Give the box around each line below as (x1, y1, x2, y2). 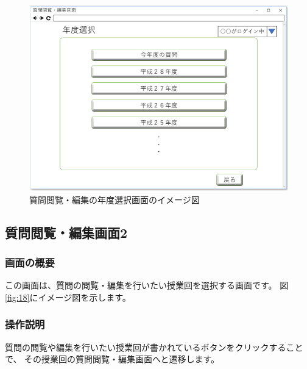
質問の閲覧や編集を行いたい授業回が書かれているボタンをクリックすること (5, 340, 303, 353)
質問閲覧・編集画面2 (5, 223, 128, 242)
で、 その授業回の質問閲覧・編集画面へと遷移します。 (5, 353, 220, 365)
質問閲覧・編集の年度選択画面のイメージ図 (29, 193, 200, 206)
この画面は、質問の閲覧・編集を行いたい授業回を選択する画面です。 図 (5, 279, 289, 292)
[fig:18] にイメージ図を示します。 (5, 290, 131, 303)
